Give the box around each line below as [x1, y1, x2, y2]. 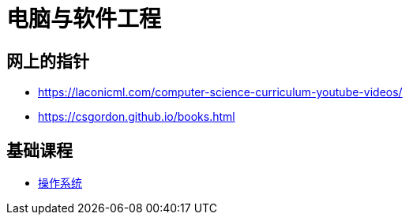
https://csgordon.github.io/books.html [38, 110, 235, 124]
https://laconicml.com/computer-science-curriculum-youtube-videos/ [38, 85, 403, 99]
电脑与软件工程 [6, 6, 162, 32]
